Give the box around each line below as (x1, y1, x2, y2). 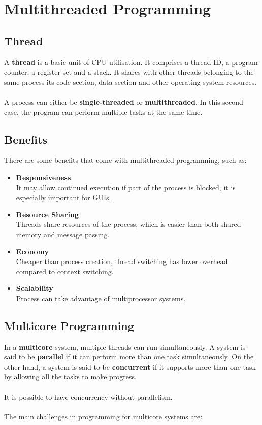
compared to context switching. (16, 266, 114, 276)
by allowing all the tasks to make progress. (4, 371, 137, 382)
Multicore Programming (4, 317, 134, 333)
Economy (16, 246, 49, 256)
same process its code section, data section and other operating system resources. (4, 76, 257, 87)
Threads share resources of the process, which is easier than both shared (16, 219, 241, 230)
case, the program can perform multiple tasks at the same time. (4, 106, 203, 117)
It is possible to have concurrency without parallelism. (4, 391, 173, 402)
